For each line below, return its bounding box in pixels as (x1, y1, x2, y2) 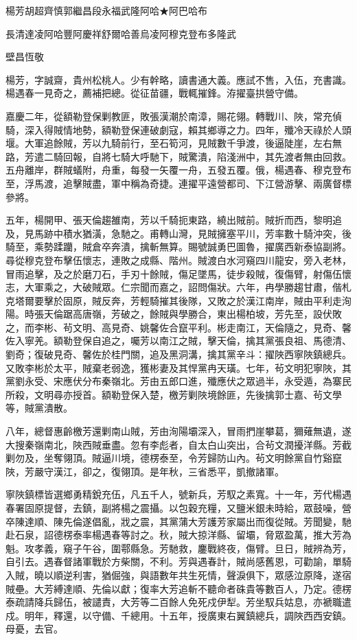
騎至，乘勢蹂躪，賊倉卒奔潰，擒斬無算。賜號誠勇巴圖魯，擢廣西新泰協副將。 (5, 239, 352, 254)
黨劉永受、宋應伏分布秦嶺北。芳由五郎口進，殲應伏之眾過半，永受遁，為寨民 (5, 374, 352, 388)
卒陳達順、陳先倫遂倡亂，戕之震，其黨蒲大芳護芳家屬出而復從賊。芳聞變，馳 (5, 514, 352, 528)
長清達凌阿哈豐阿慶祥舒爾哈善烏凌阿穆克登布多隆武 (5, 26, 236, 40)
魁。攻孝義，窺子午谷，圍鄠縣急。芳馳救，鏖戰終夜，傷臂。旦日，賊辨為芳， (5, 541, 352, 555)
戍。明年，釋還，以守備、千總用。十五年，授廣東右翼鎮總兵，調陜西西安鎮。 (5, 608, 352, 622)
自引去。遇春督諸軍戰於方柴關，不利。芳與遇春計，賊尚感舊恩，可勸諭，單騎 (5, 554, 352, 569)
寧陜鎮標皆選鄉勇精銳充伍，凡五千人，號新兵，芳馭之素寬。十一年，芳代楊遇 (5, 487, 352, 501)
